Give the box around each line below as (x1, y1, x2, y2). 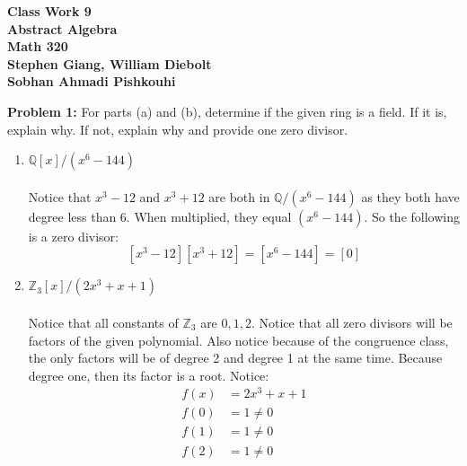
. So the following (364, 207, 460, 225)
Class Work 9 (7, 2, 92, 20)
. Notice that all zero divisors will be (251, 312, 453, 331)
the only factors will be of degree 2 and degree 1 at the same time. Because (28, 348, 443, 367)
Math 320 (7, 37, 68, 56)
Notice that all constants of (28, 312, 179, 331)
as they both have (361, 187, 460, 206)
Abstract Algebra (7, 19, 118, 38)
